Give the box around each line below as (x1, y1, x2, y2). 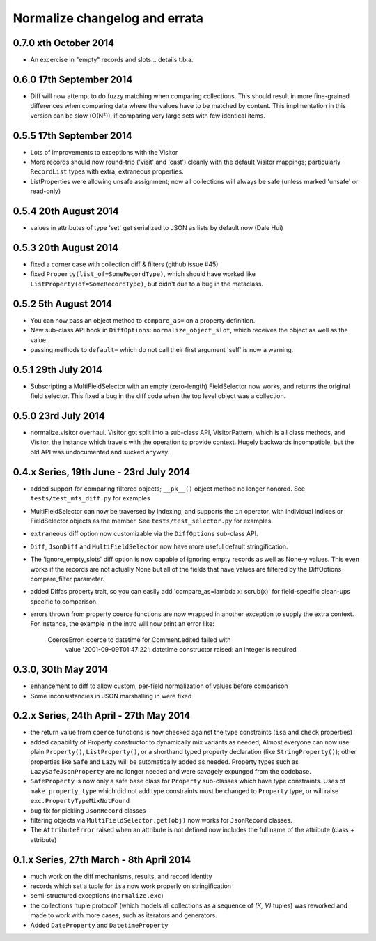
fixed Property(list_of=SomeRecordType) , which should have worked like (30, 270, 256, 278)
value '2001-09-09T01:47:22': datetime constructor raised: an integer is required (65, 645, 297, 654)
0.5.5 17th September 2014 (13, 130, 132, 141)
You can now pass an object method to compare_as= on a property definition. (30, 316, 256, 324)
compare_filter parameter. (30, 574, 104, 583)
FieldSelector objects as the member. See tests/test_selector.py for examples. (30, 517, 273, 525)
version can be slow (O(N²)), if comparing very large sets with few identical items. (30, 112, 266, 120)
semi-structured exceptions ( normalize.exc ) (30, 892, 164, 900)
